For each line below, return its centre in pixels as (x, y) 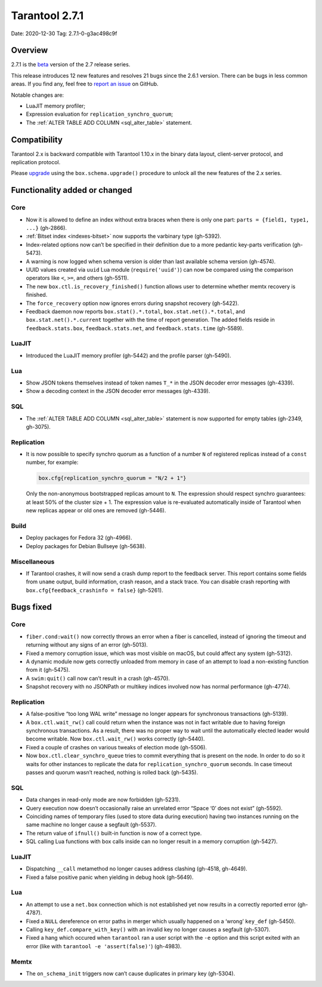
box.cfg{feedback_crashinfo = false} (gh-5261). (95, 590)
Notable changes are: (38, 95)
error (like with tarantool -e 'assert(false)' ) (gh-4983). (104, 946)
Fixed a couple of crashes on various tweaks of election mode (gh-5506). (116, 747)
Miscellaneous (33, 561)
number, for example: (52, 462)
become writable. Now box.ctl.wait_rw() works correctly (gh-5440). (115, 739)
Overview (30, 50)
